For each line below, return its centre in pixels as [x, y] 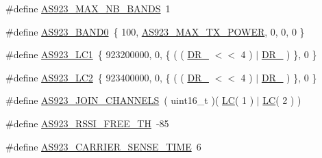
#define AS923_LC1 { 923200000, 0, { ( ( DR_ [107, 54]
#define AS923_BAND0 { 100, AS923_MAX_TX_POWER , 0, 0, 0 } [155, 31]
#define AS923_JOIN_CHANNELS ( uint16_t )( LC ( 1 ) [130, 100]
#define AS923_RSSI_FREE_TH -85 [87, 123]
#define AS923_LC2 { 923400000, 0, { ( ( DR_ [107, 77]
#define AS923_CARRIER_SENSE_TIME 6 [103, 146]
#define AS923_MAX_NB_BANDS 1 [88, 8]
